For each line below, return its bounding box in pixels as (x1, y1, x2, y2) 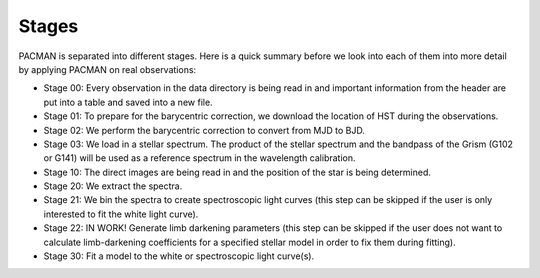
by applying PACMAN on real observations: (18, 63, 197, 75)
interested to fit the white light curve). (43, 208, 199, 220)
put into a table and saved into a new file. (43, 96, 214, 108)
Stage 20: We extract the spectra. (43, 180, 183, 192)
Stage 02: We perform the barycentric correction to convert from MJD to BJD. (43, 124, 365, 136)
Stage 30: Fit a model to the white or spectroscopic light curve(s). (43, 250, 315, 262)
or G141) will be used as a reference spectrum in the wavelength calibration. (43, 152, 356, 164)
